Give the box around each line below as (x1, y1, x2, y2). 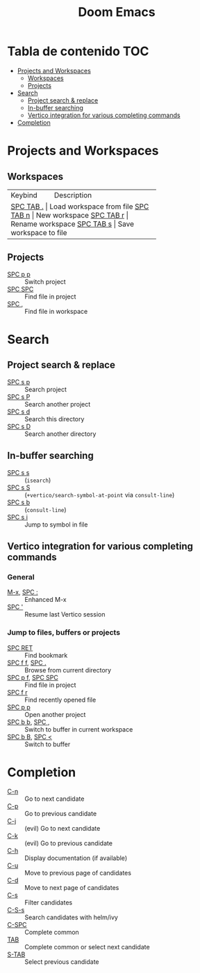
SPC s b (7, 498, 30, 506)
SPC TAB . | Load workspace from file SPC (10, 202, 149, 211)
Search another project (24, 400, 91, 408)
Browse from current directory (24, 665, 112, 674)
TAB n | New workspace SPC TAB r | (10, 210, 129, 220)
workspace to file (10, 227, 67, 237)
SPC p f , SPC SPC (7, 673, 59, 681)
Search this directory (24, 414, 85, 423)
